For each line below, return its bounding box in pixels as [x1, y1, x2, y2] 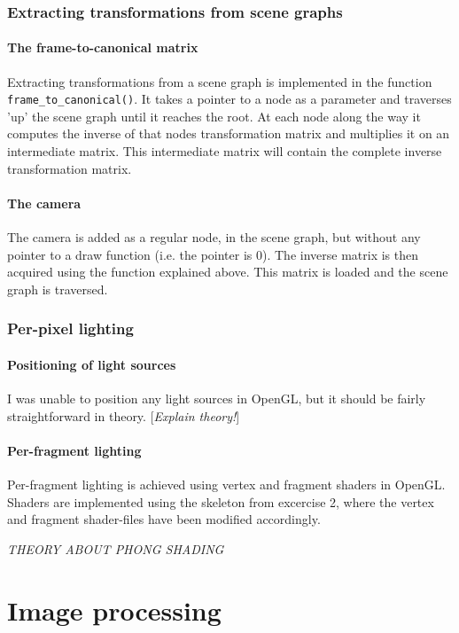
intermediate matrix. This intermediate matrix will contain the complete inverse [7, 142, 442, 160]
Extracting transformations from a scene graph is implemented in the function [7, 72, 432, 90]
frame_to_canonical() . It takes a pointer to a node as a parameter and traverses [7, 90, 452, 108]
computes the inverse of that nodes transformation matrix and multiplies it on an [7, 124, 450, 143]
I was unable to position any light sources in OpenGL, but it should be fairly [7, 389, 426, 408]
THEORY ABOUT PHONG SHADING [7, 539, 224, 558]
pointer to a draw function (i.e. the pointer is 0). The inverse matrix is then [7, 245, 418, 263]
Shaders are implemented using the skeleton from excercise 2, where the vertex [7, 492, 434, 511]
